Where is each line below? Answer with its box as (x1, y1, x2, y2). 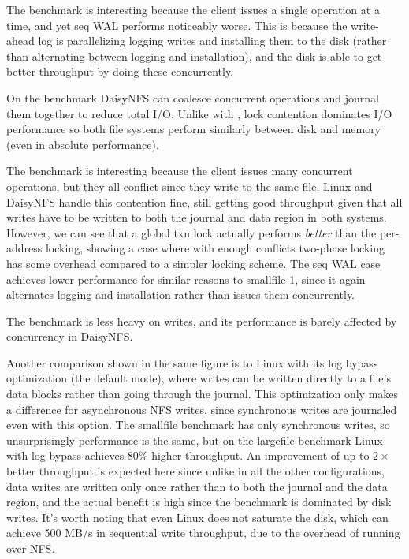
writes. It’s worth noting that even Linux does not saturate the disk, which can (6, 509, 389, 525)
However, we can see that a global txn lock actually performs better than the (6, 224, 377, 240)
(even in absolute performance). (6, 136, 159, 152)
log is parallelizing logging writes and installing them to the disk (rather (38, 32, 387, 49)
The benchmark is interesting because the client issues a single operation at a (6, 2, 380, 17)
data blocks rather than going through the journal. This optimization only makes (6, 386, 399, 402)
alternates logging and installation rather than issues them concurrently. (6, 286, 355, 303)
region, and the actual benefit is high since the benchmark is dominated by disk (6, 494, 392, 510)
